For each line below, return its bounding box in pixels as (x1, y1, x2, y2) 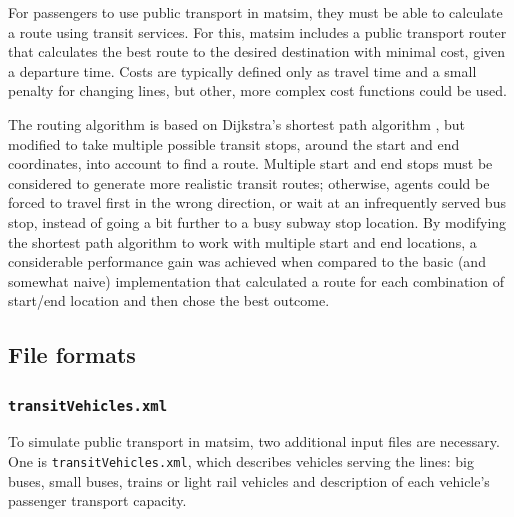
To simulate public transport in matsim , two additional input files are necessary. (8, 431, 500, 452)
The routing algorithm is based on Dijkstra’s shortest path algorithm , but (8, 113, 466, 134)
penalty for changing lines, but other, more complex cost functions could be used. (8, 80, 507, 101)
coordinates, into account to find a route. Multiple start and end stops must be (8, 153, 493, 174)
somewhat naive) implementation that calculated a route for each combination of (8, 270, 504, 291)
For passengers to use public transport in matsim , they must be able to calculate (8, 2, 503, 22)
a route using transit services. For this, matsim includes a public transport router (8, 21, 507, 42)
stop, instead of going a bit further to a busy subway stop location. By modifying (8, 211, 507, 232)
